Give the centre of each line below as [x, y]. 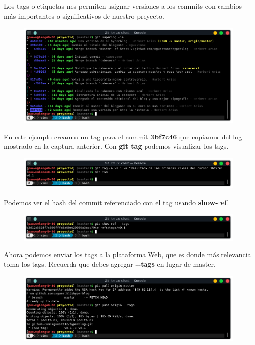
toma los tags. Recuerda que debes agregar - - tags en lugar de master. [110, 264]
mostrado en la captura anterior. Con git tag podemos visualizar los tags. [116, 146]
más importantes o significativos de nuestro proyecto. [84, 16]
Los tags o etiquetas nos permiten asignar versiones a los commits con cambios [123, 6]
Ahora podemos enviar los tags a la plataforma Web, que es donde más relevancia [127, 254]
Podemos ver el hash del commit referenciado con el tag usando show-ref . [117, 202]
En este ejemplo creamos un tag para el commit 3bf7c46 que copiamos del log [123, 136]
